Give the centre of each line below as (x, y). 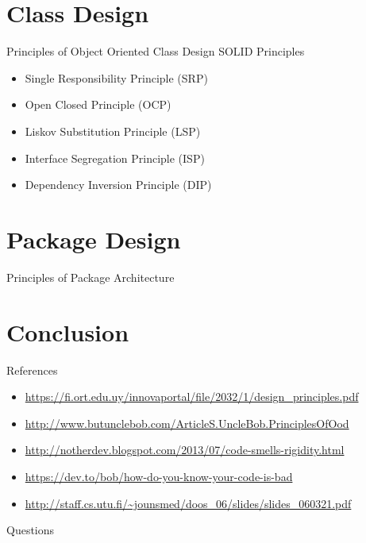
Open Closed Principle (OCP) (98, 104)
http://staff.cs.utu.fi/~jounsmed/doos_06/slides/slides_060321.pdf (188, 503)
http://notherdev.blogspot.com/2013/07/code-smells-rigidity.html (185, 450)
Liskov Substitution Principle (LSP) (113, 131)
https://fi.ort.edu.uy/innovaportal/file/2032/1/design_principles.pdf (192, 397)
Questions (31, 530)
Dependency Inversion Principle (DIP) (118, 185)
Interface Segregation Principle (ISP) (115, 158)
